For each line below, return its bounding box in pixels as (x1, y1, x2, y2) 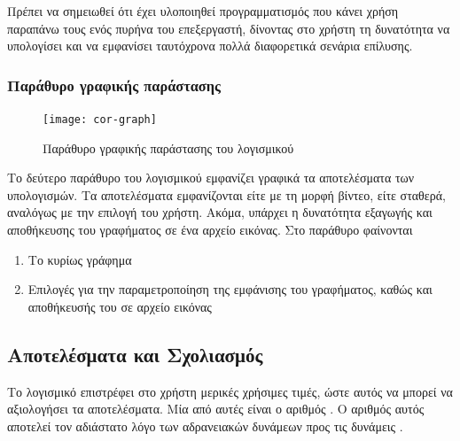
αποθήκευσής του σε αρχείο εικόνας (27, 297, 212, 315)
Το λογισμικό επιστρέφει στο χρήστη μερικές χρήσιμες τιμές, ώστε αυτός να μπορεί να (7, 382, 453, 400)
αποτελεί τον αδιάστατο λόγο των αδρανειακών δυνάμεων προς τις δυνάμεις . (7, 416, 403, 435)
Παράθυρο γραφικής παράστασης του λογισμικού (43, 138, 294, 157)
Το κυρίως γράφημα (27, 250, 132, 268)
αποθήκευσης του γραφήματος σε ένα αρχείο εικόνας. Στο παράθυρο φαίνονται (7, 220, 413, 239)
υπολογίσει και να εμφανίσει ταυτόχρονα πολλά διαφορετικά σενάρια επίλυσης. (7, 36, 413, 55)
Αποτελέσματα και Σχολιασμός (7, 340, 263, 367)
